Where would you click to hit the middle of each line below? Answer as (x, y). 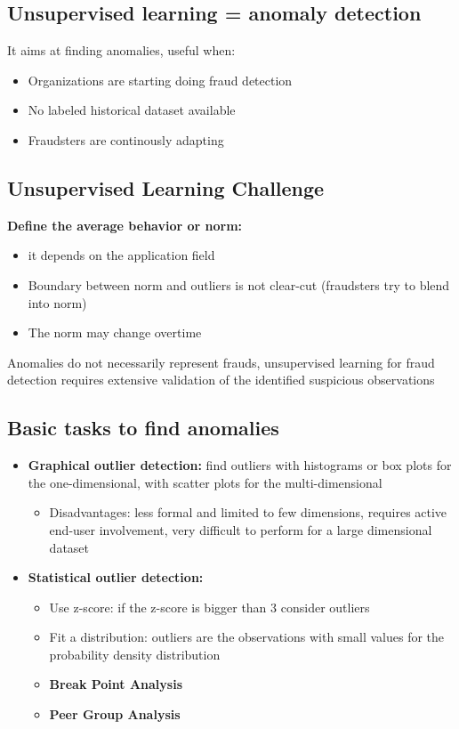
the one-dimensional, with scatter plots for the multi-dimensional (205, 482)
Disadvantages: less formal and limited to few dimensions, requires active (248, 512)
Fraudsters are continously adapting (126, 139)
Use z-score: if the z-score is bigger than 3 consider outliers (209, 607)
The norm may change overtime (115, 332)
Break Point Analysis (116, 684)
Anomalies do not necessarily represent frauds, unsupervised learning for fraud (221, 362)
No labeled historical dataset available (132, 110)
